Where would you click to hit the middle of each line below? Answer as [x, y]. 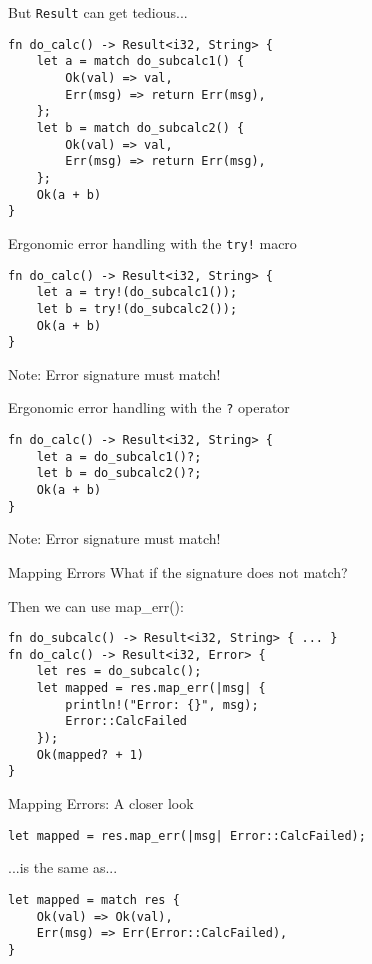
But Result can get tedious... [98, 12]
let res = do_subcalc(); [119, 671]
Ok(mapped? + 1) [90, 754]
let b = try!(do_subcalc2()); [137, 308]
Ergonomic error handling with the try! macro [152, 242]
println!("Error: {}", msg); [162, 704]
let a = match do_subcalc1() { [140, 61]
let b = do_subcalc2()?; [119, 473]
